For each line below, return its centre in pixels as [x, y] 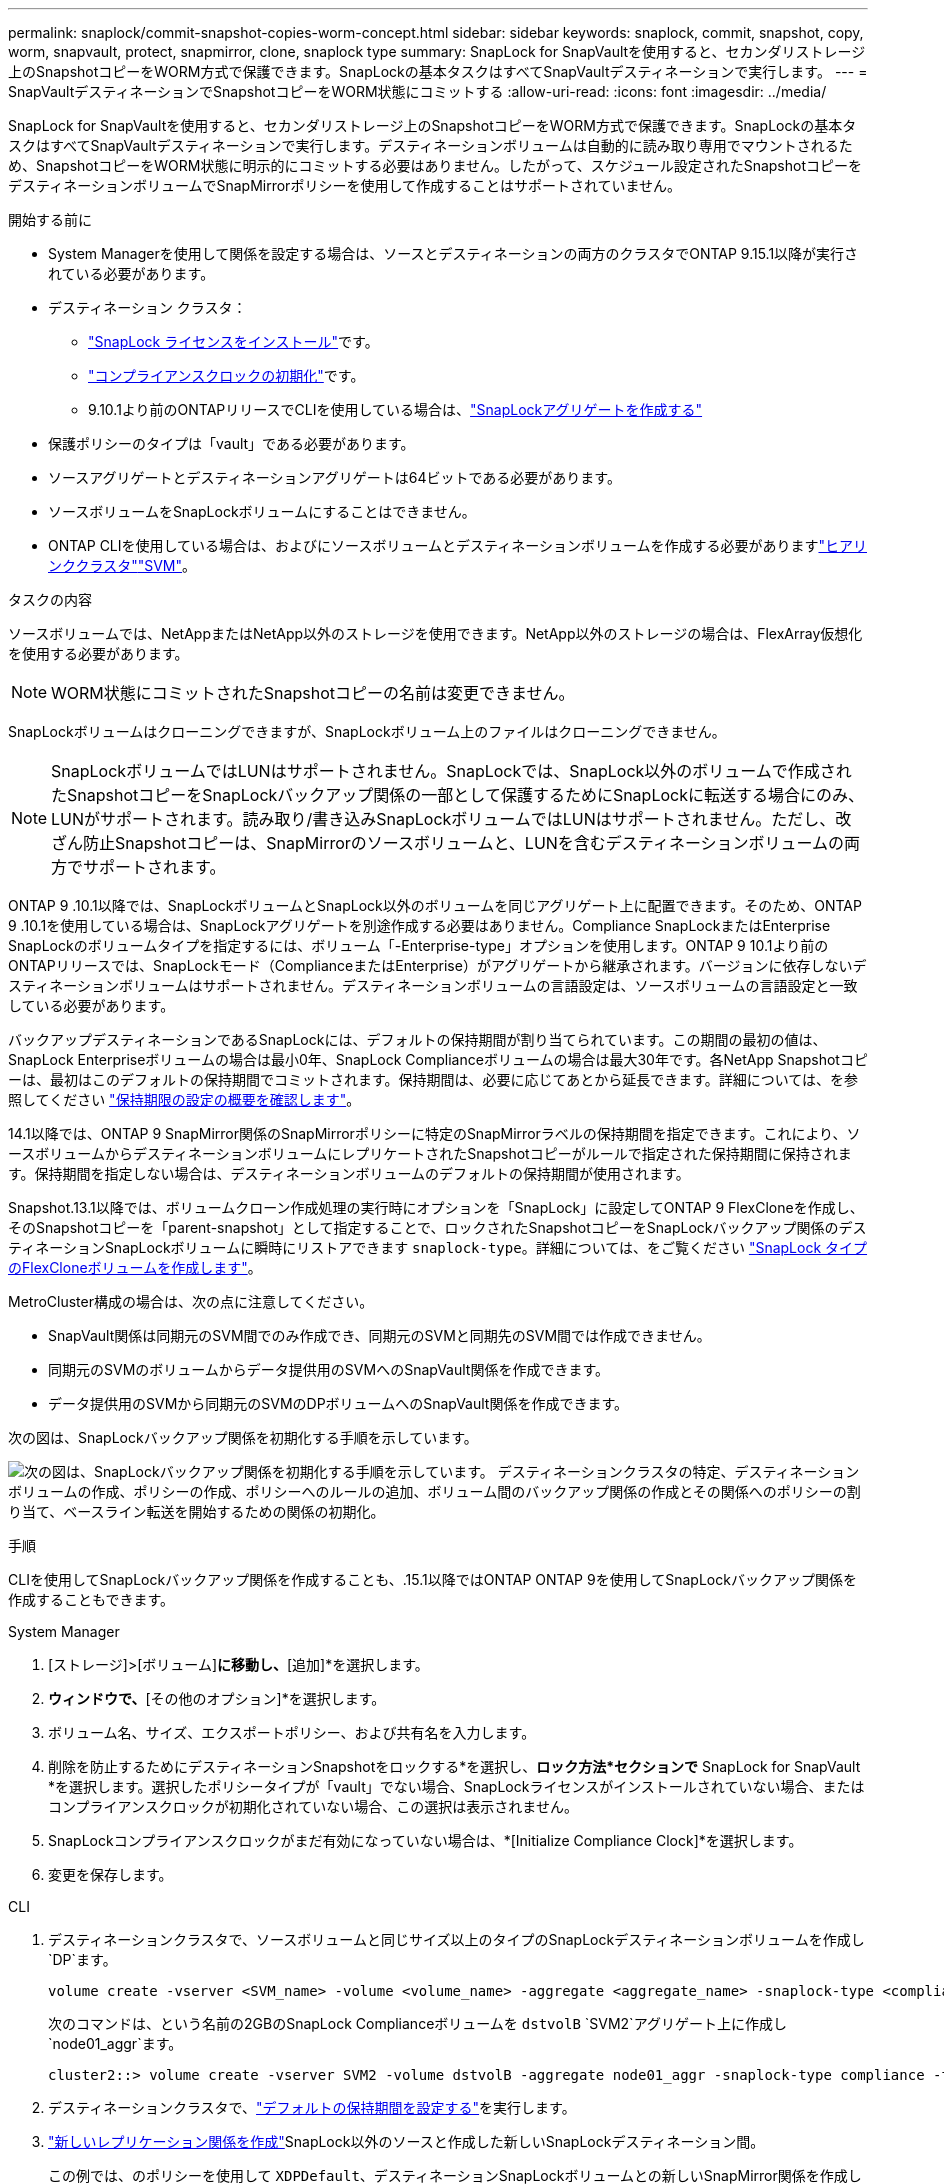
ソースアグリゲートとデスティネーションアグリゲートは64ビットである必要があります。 [334, 477]
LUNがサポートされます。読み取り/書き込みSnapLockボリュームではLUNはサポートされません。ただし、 [443, 819]
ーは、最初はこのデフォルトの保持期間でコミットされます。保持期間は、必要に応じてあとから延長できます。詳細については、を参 [433, 1079]
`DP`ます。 [82, 1959]
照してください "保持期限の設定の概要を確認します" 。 [184, 1099]
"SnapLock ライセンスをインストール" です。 [233, 341]
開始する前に [50, 219]
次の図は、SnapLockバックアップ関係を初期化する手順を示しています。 [243, 1437]
